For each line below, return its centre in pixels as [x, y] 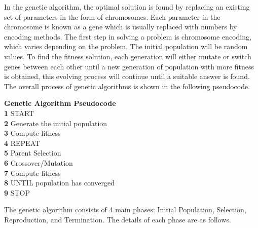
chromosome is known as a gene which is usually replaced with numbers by [121, 27]
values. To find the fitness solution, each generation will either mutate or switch [128, 56]
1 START [19, 113]
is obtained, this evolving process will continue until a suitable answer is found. [127, 76]
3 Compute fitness [32, 133]
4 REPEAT [22, 143]
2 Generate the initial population [56, 123]
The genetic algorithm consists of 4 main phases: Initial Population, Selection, [125, 210]
